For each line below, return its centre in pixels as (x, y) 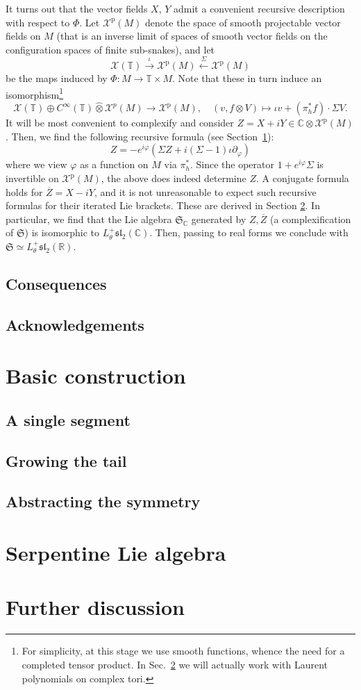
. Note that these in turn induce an (247, 78)
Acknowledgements (75, 324)
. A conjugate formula (302, 178)
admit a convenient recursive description (259, 8)
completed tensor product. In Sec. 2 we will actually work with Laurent (175, 664)
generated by (219, 219)
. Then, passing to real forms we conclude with (249, 232)
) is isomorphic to (62, 232)
